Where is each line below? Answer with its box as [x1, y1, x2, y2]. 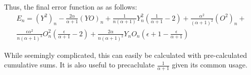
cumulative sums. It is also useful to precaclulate [4, 59, 155, 70]
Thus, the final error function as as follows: [4, 2, 137, 12]
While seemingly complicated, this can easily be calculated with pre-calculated [4, 49, 247, 60]
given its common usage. [172, 59, 247, 70]
